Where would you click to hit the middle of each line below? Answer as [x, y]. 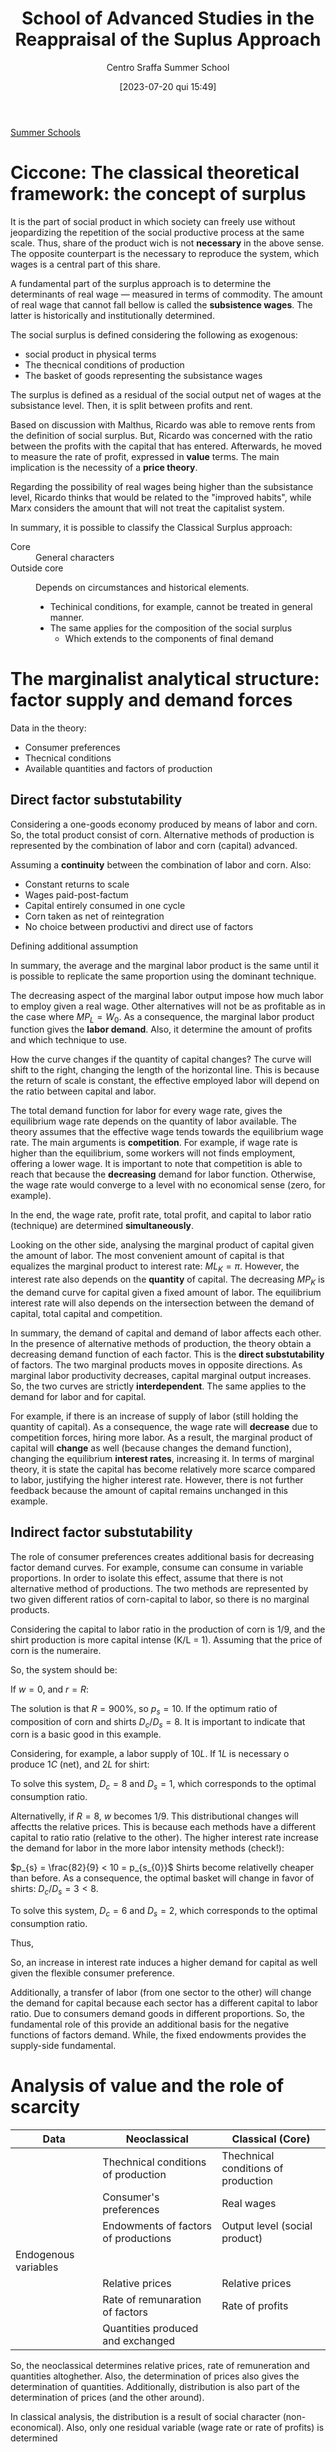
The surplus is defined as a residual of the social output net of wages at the [166, 394]
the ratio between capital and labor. [83, 1091]
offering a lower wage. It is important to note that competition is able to [156, 1164]
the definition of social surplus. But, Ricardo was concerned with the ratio [161, 435]
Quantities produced [150, 2328]
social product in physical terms [90, 354]
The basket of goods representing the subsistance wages [143, 375]
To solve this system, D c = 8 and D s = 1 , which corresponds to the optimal [163, 1785]
